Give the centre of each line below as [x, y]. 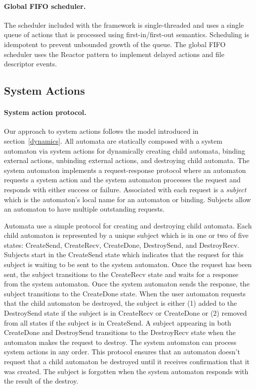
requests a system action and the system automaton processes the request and [122, 180]
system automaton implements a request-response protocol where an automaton [125, 170]
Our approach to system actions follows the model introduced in [101, 131]
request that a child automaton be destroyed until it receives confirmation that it [127, 361]
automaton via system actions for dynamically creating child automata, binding [125, 150]
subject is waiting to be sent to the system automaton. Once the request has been [128, 264]
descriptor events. [31, 64]
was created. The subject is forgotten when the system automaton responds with [126, 371]
